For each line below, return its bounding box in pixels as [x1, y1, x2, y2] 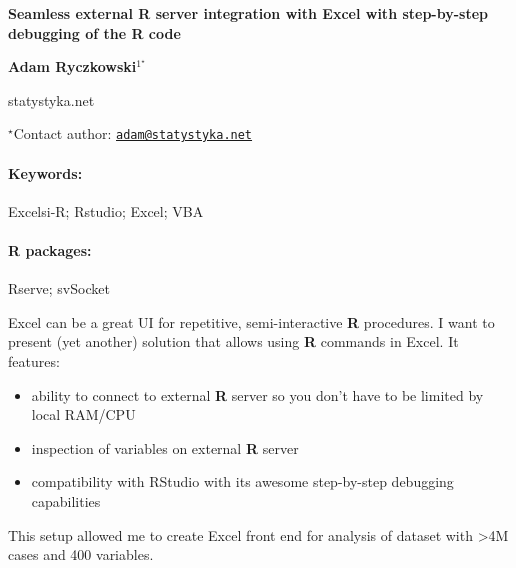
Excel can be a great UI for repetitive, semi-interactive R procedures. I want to [8, 311, 495, 332]
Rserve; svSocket [8, 278, 110, 299]
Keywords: [8, 162, 83, 183]
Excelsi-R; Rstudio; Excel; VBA [8, 200, 204, 221]
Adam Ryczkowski [8, 56, 137, 77]
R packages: [8, 240, 92, 261]
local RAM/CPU [31, 404, 136, 425]
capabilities [31, 490, 101, 511]
